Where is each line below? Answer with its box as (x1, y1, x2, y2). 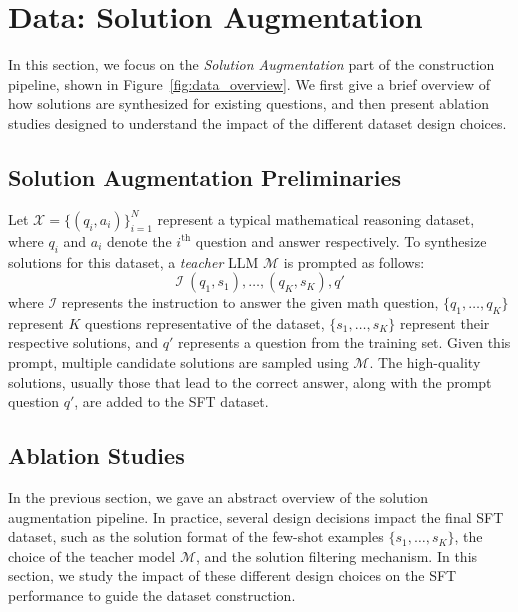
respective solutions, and (8, 332, 158, 353)
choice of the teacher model (8, 545, 176, 566)
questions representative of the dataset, (84, 312, 325, 333)
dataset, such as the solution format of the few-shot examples (8, 526, 384, 547)
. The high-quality (369, 352, 481, 373)
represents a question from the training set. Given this (177, 332, 511, 353)
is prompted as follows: (283, 251, 425, 272)
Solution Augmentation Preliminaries (8, 161, 402, 192)
